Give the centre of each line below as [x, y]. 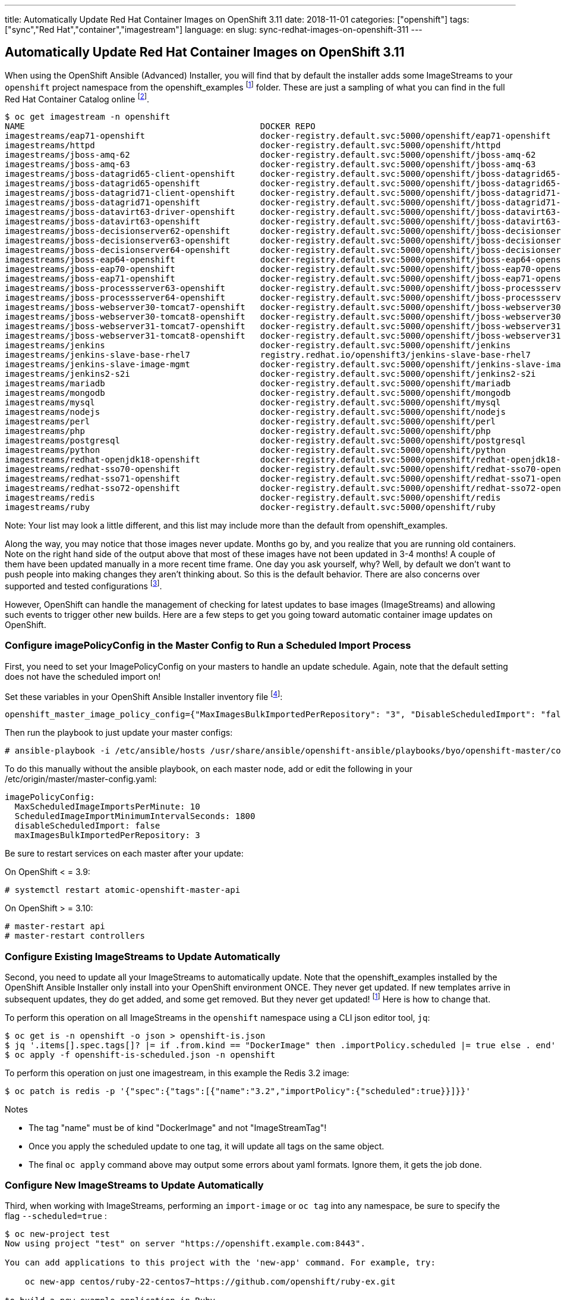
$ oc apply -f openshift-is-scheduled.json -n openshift [140, 1054]
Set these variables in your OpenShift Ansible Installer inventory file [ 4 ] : [144, 696]
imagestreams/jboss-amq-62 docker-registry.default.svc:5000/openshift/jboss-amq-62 [270, 155]
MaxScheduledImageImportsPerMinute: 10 [107, 807]
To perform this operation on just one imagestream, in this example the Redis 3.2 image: [177, 1073]
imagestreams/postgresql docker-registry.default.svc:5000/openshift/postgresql [265, 441]
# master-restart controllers [75, 936]
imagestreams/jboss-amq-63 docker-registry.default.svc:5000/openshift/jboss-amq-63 [270, 165]
